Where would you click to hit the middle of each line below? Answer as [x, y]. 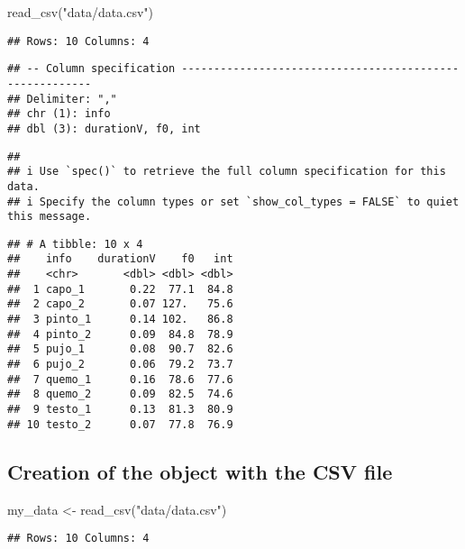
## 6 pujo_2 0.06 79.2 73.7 [120, 365]
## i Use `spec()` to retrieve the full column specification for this [227, 172]
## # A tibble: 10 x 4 [75, 244]
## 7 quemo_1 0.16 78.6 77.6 [120, 379]
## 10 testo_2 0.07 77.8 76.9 [120, 424]
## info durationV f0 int [120, 259]
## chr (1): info [59, 114]
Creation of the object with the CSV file [200, 471]
